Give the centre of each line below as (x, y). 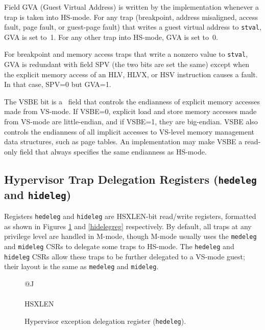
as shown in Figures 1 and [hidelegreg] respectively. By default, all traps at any (128, 226)
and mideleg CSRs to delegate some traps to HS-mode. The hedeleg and (119, 246)
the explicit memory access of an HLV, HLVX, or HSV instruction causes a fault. (131, 74)
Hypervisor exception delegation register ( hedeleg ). (105, 321)
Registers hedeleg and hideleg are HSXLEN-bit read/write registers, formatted (130, 216)
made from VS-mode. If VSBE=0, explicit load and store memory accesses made (130, 111)
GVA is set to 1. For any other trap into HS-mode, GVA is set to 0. (111, 37)
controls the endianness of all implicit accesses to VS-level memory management (129, 131)
